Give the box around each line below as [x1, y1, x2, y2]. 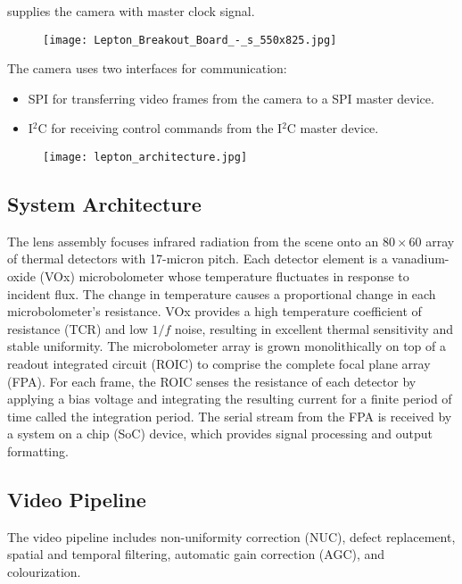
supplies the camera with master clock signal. [7, 2, 255, 20]
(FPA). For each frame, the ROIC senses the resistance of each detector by [7, 371, 417, 390]
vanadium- [392, 249, 450, 268]
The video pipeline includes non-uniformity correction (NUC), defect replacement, [7, 527, 456, 546]
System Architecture [7, 190, 202, 218]
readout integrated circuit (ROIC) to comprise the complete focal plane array [7, 355, 431, 373]
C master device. [286, 119, 379, 138]
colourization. [7, 563, 81, 580]
